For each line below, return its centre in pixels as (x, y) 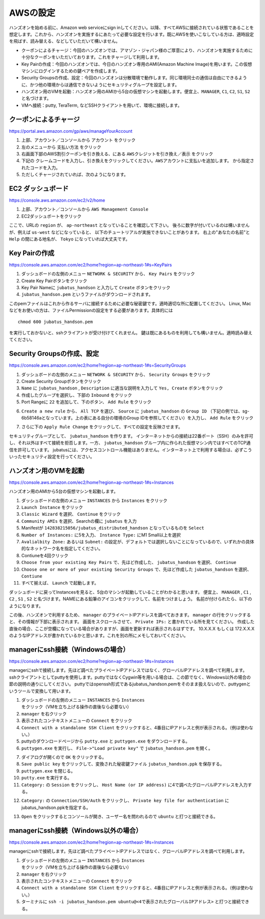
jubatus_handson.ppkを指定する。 (56, 807)
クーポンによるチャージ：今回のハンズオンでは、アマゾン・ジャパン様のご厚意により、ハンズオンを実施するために (137, 50)
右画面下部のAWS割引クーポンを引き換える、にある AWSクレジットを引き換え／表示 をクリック (117, 154)
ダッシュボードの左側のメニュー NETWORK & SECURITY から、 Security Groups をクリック (116, 374)
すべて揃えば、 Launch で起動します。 (60, 583)
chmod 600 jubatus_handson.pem (55, 322)
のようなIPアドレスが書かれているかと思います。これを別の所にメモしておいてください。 (99, 636)
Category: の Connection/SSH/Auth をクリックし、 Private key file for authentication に (125, 800)
